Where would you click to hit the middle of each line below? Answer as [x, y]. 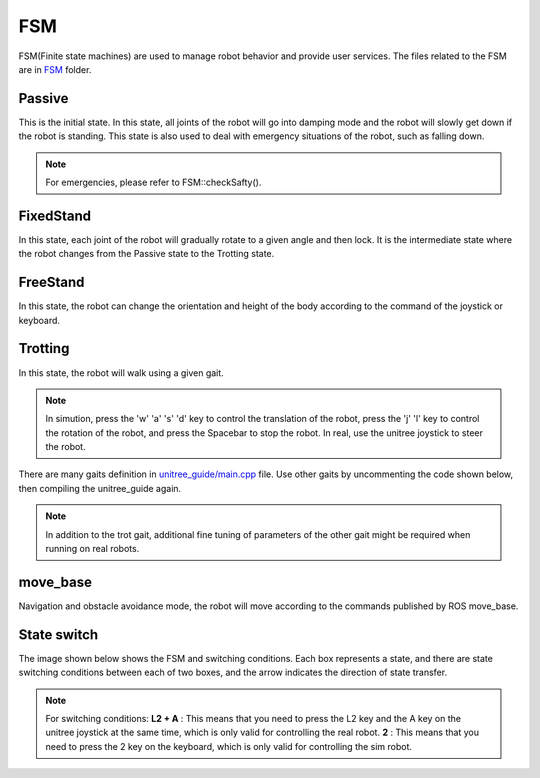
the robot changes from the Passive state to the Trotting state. [146, 254]
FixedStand [55, 215]
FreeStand [51, 282]
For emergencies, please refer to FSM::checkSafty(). [153, 182]
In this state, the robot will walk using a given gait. [121, 372]
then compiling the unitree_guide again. [100, 488]
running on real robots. [92, 549]
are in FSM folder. [55, 69]
